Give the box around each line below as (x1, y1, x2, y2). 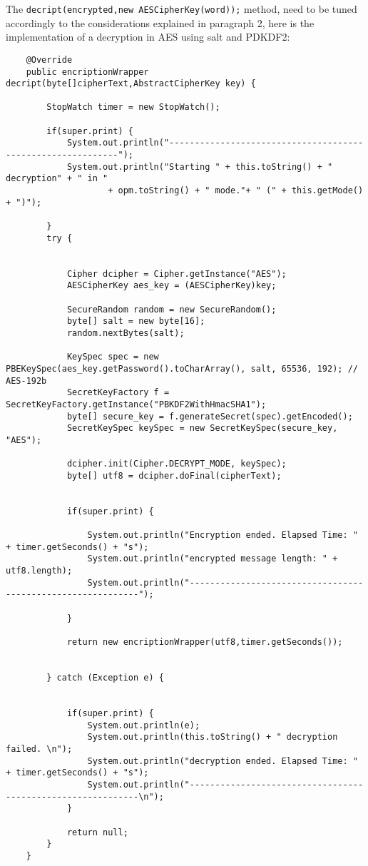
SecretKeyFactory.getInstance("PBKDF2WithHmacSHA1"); (6, 399, 267, 409)
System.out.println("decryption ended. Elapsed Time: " (87, 755, 358, 766)
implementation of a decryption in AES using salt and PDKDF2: (6, 29, 290, 44)
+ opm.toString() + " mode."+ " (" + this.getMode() (108, 185, 364, 196)
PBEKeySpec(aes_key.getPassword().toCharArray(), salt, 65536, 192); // (6, 363, 358, 374)
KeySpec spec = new (66, 352, 159, 362)
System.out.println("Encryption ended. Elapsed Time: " (87, 530, 358, 541)
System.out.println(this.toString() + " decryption (87, 732, 338, 743)
